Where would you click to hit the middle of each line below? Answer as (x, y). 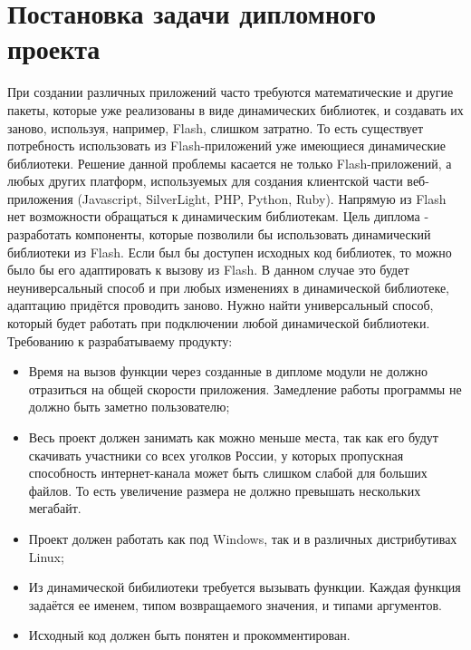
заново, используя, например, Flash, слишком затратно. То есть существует (216, 127)
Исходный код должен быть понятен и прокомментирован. (189, 635)
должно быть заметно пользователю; (129, 407)
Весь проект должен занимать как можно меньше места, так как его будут (233, 437)
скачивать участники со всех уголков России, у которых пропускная (216, 455)
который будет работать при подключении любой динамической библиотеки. (219, 323)
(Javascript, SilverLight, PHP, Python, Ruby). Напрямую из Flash (262, 198)
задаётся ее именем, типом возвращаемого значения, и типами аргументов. (235, 604)
